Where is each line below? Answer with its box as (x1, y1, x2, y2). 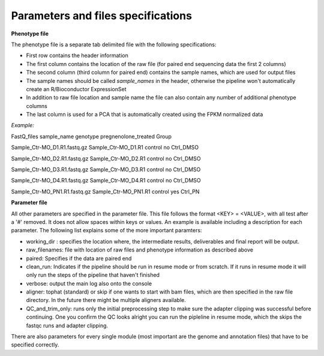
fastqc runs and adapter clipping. (26, 322, 108, 329)
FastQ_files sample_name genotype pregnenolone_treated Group (11, 133, 172, 140)
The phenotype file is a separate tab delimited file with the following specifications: (11, 41, 217, 48)
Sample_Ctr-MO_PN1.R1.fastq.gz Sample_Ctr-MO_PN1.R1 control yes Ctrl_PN (11, 188, 200, 195)
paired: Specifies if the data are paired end (26, 255, 132, 262)
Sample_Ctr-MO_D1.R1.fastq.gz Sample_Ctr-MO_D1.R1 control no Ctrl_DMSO (11, 144, 199, 151)
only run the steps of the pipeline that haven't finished (26, 271, 160, 279)
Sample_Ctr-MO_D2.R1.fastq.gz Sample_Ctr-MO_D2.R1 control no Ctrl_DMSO (11, 155, 201, 162)
